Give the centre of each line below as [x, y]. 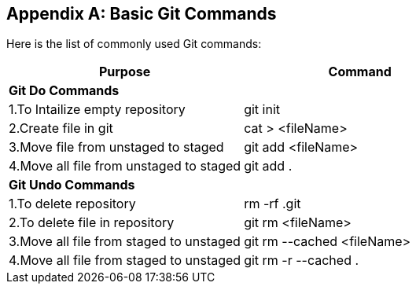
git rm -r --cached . [302, 261]
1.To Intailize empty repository [97, 110]
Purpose [125, 72]
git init [262, 110]
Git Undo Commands [72, 185]
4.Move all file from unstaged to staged [125, 166]
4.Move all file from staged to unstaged [125, 261]
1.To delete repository [72, 204]
